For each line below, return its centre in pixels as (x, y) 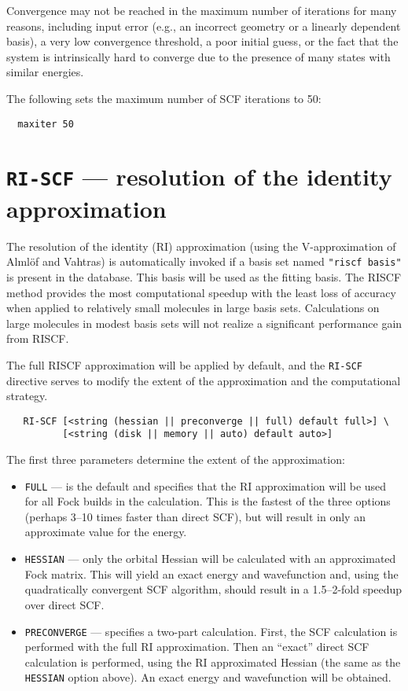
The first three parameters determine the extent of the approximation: (176, 459)
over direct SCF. (64, 604)
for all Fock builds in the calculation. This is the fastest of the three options (208, 501)
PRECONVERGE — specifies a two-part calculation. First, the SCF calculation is (211, 631)
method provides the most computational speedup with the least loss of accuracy (201, 292)
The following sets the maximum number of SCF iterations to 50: (164, 98)
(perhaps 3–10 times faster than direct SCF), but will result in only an (195, 516)
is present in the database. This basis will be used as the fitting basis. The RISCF (204, 276)
